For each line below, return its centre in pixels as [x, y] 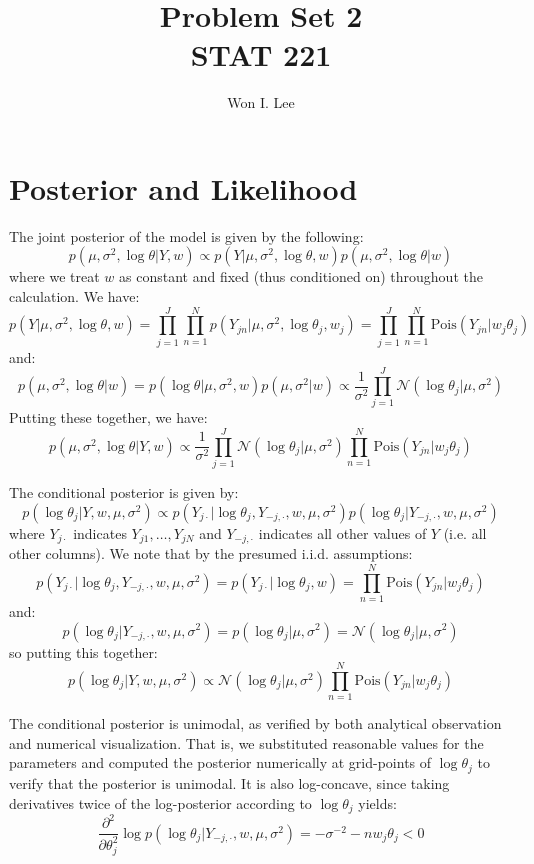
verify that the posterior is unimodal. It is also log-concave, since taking [229, 782]
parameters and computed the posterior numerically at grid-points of [220, 762]
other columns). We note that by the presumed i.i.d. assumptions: [211, 553]
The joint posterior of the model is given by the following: [186, 235]
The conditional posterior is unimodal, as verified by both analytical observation [255, 723]
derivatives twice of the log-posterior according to [160, 802]
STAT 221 [261, 54]
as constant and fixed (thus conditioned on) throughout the [301, 276]
